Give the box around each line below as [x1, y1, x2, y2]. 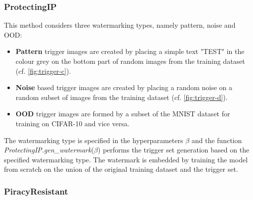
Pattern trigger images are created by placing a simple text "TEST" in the [15, 46, 245, 56]
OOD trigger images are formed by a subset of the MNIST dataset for [15, 108, 230, 119]
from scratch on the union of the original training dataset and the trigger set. [4, 164, 238, 174]
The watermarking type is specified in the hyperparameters [4, 135, 183, 145]
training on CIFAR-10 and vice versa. [15, 118, 129, 128]
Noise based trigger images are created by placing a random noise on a [15, 82, 233, 93]
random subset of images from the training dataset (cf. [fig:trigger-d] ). [15, 92, 228, 102]
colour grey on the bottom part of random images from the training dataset [15, 56, 245, 66]
